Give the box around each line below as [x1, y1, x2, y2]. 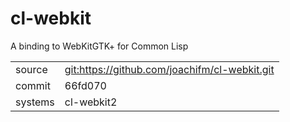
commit [15, 78, 51, 92]
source [15, 62, 48, 76]
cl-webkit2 [64, 95, 118, 109]
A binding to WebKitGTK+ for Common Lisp [10, 40, 189, 52]
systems [15, 95, 55, 109]
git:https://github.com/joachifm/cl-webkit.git [64, 62, 275, 76]
